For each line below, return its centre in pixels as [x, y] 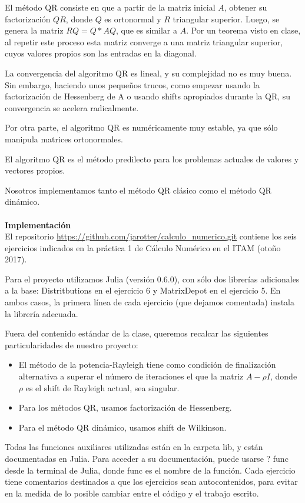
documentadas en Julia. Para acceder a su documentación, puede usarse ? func [147, 458]
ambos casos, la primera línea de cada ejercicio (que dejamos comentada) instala [150, 302]
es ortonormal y [133, 19]
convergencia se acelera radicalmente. [72, 107]
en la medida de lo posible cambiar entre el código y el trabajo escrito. [132, 493]
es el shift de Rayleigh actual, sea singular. [102, 387]
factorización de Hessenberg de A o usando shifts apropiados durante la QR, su [148, 96]
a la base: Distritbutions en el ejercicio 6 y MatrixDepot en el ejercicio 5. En [143, 290]
